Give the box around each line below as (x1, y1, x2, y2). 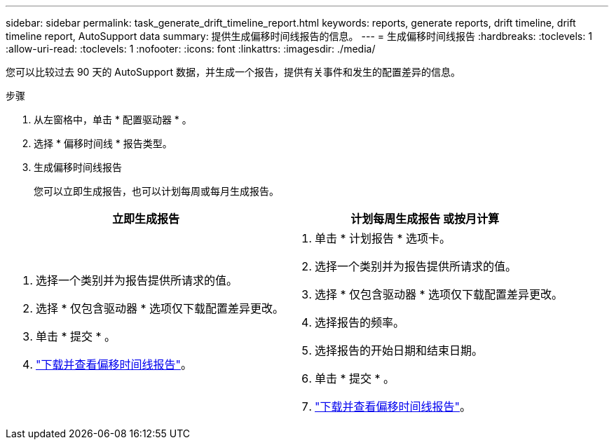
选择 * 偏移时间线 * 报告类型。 (34, 137, 172, 149)
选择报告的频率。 (315, 315, 405, 329)
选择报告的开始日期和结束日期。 (315, 343, 484, 357)
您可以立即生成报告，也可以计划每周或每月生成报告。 (34, 185, 279, 197)
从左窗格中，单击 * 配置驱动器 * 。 (34, 114, 192, 125)
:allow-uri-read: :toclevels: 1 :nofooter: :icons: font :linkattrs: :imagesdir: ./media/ (6, 43, 376, 55)
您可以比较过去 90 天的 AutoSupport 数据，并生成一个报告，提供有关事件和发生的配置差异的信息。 (6, 66, 460, 78)
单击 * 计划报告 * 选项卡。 (315, 231, 451, 245)
